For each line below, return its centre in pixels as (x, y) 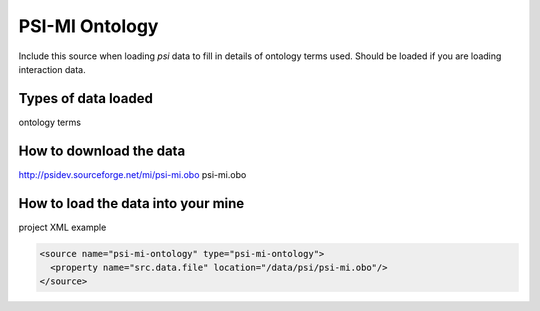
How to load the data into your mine (131, 203)
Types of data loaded (86, 98)
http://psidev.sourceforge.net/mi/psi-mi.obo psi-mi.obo (132, 174)
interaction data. (52, 69)
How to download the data (102, 150)
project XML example (62, 227)
